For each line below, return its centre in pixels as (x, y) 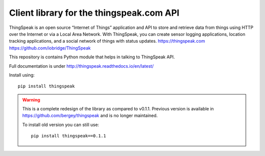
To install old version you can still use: (61, 125)
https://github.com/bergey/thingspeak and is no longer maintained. (90, 116)
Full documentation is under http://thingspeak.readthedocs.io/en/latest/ (81, 66)
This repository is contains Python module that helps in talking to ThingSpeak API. (92, 57)
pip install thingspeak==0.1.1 (69, 136)
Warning (31, 100)
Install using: (22, 75)
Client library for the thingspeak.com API (94, 13)
